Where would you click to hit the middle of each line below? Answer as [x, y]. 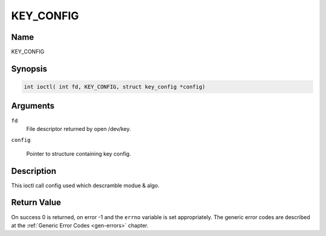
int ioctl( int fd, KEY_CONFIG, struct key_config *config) [115, 87]
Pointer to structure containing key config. [78, 153]
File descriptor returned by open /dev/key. [78, 129]
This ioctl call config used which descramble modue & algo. [85, 185]
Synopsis [29, 69]
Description [34, 171]
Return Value [36, 203]
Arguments [33, 106]
